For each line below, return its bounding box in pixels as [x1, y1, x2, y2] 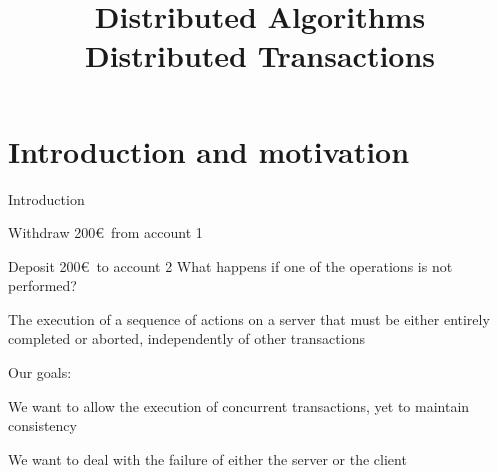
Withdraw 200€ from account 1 [8, 222, 203, 243]
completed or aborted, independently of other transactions [8, 328, 365, 349]
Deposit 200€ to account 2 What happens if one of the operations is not [8, 255, 453, 276]
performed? [8, 275, 77, 296]
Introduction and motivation [8, 130, 410, 171]
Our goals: [8, 362, 72, 383]
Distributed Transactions [84, 35, 436, 76]
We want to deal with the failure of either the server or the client [8, 448, 407, 469]
